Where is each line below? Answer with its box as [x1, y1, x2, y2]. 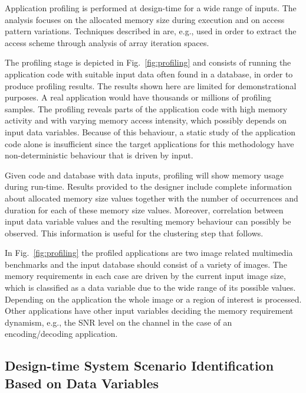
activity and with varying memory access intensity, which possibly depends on [5, 114, 287, 126]
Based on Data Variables [5, 373, 159, 392]
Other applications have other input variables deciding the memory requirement [5, 304, 294, 317]
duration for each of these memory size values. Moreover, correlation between [5, 203, 284, 216]
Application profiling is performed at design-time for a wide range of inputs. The [5, 2, 297, 14]
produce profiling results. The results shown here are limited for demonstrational [5, 79, 297, 92]
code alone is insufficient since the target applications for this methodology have [5, 137, 294, 150]
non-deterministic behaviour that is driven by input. [5, 149, 193, 161]
